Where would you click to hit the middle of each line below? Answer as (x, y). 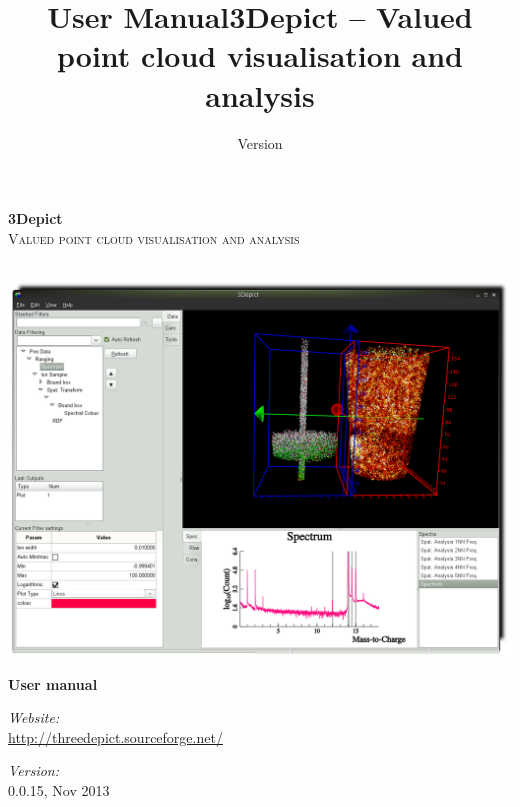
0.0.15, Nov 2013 (59, 789)
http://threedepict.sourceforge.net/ (115, 736)
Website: (34, 717)
